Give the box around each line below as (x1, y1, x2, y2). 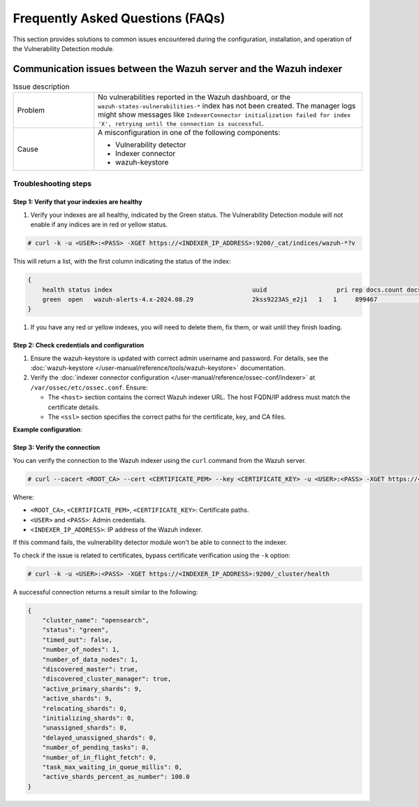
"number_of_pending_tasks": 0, (42, 743, 149, 752)
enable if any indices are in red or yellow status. (30, 220, 168, 229)
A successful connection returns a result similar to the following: (13, 587, 198, 596)
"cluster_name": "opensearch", (42, 616, 149, 624)
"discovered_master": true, (42, 665, 139, 673)
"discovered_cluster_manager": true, (42, 675, 172, 683)
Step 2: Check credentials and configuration (13, 341, 145, 350)
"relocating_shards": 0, (42, 704, 128, 713)
